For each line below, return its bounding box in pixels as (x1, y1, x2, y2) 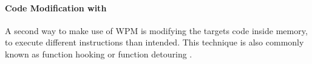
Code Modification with (5, 1, 107, 14)
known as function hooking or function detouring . (5, 47, 192, 60)
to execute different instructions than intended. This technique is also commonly (5, 36, 304, 48)
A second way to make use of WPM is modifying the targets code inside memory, (5, 24, 308, 36)
